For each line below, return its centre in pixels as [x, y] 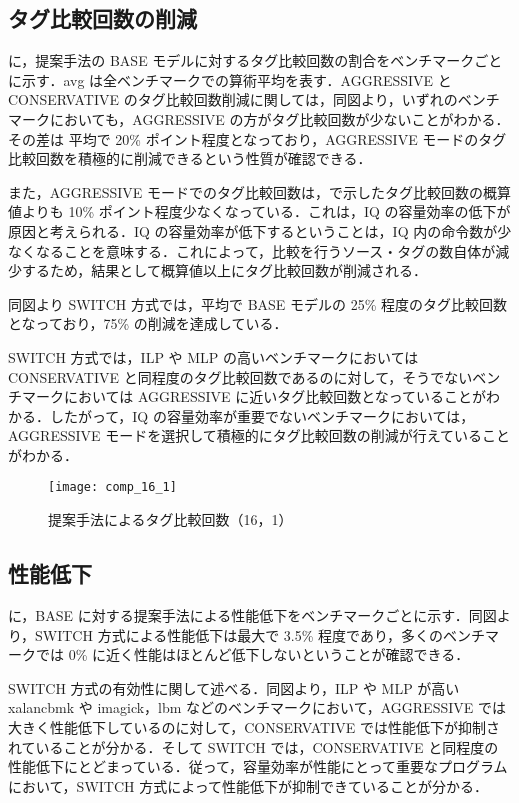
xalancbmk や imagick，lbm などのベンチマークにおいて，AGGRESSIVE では [257, 707]
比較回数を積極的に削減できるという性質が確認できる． [190, 158]
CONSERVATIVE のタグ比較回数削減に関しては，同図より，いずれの [233, 99]
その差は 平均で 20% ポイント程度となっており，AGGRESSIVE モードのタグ [257, 138]
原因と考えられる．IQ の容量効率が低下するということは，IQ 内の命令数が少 [260, 230]
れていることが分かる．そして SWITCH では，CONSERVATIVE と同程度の [253, 746]
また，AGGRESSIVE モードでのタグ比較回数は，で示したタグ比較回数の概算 [259, 191]
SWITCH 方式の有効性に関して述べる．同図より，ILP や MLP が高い [234, 687]
